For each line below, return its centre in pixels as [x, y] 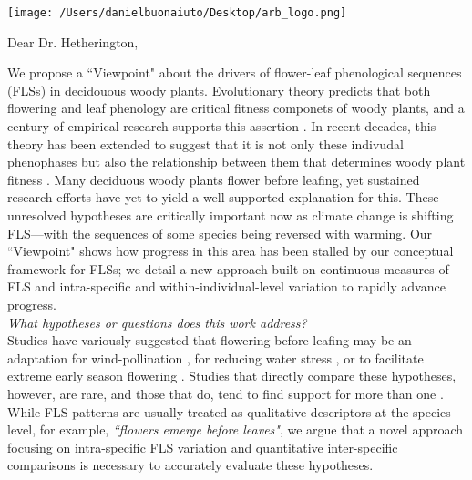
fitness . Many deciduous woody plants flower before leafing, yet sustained [214, 179]
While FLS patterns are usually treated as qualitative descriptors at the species [229, 411]
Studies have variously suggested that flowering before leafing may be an [210, 340]
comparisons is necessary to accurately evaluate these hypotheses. [190, 465]
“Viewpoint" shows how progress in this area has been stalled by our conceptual [231, 251]
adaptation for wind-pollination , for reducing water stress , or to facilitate [215, 357]
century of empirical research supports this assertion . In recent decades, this [222, 126]
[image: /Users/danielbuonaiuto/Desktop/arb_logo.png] [177, 13]
